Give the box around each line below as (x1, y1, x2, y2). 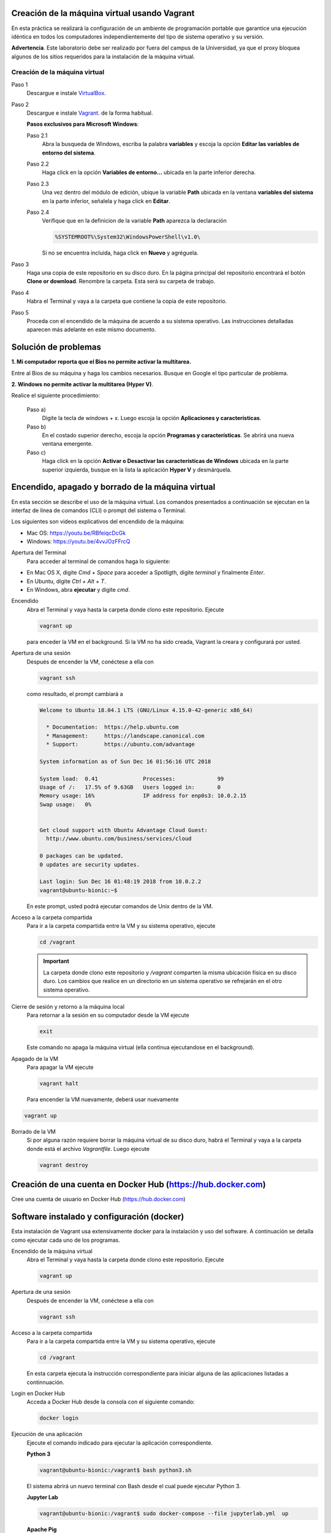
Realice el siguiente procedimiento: (11, 392, 101, 399)
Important (43, 957, 70, 965)
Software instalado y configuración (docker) (11, 1212, 185, 1222)
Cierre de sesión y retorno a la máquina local (11, 1003, 125, 1010)
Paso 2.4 (26, 208, 50, 216)
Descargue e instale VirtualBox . (26, 90, 107, 97)
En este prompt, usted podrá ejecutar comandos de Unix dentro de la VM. (26, 902, 213, 910)
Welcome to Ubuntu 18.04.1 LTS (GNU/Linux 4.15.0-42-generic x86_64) (39, 706, 253, 714)
